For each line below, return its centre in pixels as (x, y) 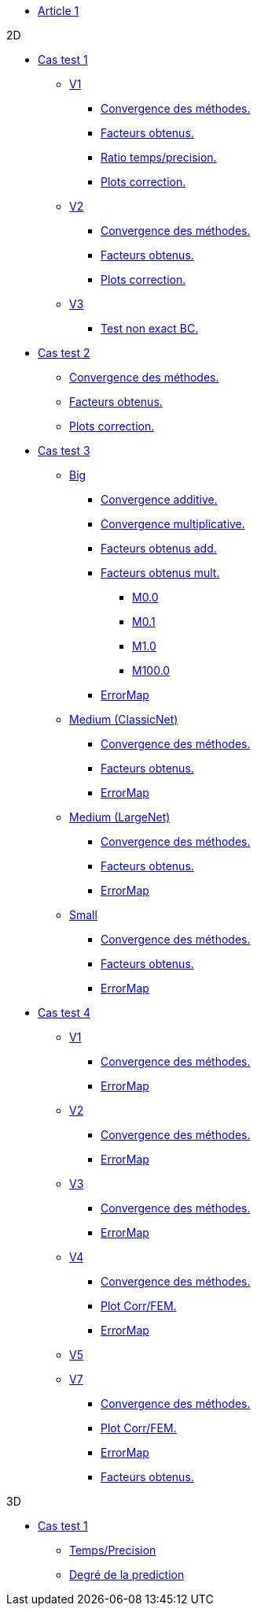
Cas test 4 (64, 1013)
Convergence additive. (159, 499)
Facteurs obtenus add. (159, 548)
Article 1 (59, 11)
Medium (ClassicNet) (124, 719)
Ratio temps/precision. (159, 157)
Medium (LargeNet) (120, 817)
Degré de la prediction (127, 1575)
